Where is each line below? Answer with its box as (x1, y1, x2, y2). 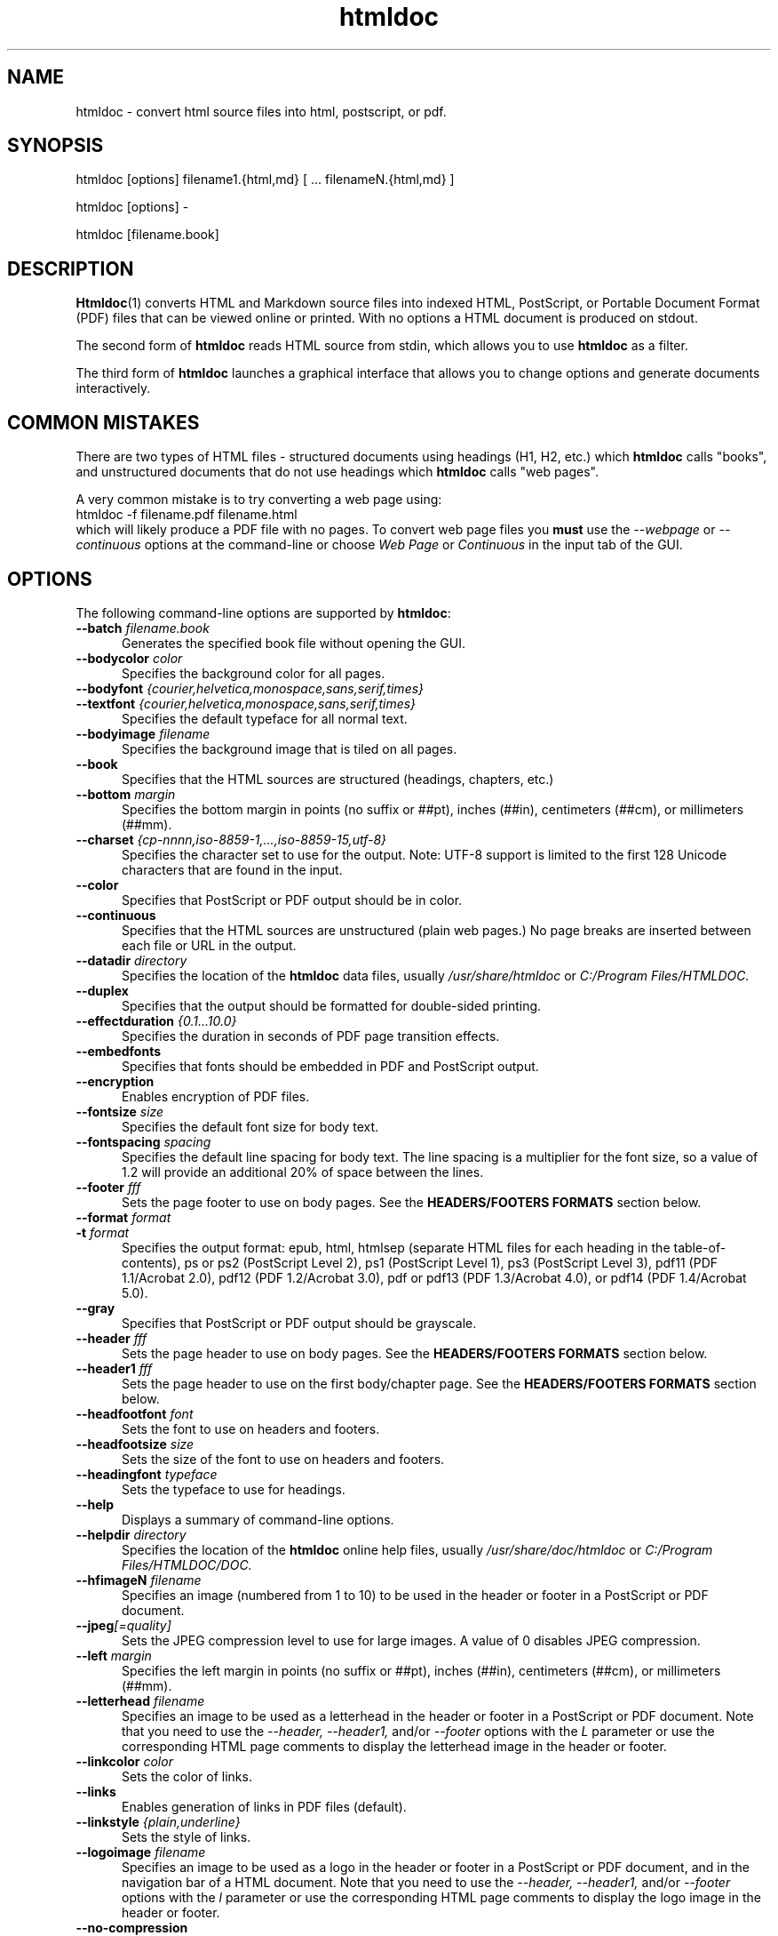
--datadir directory (75, 952, 187, 968)
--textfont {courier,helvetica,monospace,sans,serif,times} (75, 695, 417, 711)
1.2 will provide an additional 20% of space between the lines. (122, 1164, 484, 1180)
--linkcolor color (75, 1753, 173, 1769)
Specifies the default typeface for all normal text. (122, 710, 408, 726)
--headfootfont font (75, 1405, 194, 1421)
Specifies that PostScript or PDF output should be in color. (122, 892, 463, 908)
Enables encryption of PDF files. (122, 1088, 310, 1104)
